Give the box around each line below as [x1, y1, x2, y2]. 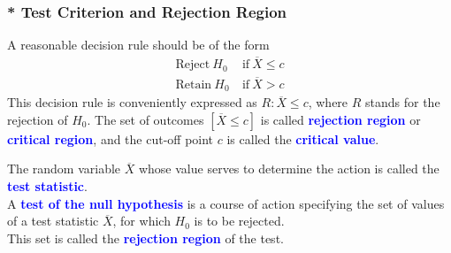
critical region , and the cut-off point [7, 129, 214, 148]
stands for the [365, 93, 440, 111]
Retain [175, 78, 212, 91]
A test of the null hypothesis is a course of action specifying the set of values [7, 194, 445, 212]
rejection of [7, 110, 68, 128]
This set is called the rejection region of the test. [7, 228, 284, 247]
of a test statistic [7, 211, 99, 230]
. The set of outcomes [87, 110, 204, 128]
